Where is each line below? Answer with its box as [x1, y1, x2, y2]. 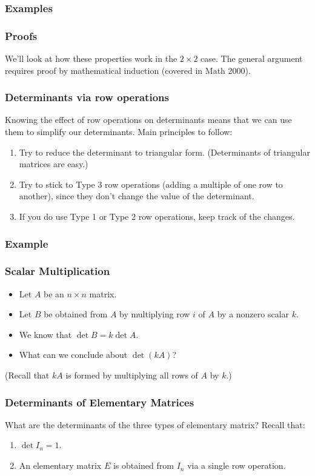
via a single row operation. [187, 459, 286, 472]
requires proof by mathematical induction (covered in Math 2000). [5, 64, 251, 76]
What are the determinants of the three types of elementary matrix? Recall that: [5, 418, 305, 431]
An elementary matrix [19, 459, 102, 472]
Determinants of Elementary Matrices [5, 394, 194, 409]
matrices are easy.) [19, 157, 88, 170]
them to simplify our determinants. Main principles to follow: [5, 125, 233, 138]
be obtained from [44, 308, 108, 320]
